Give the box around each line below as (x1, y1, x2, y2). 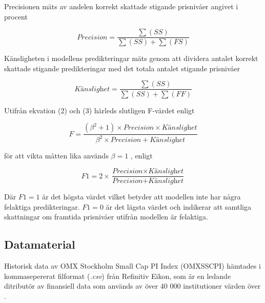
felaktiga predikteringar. (4, 201, 80, 212)
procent (4, 11, 28, 22)
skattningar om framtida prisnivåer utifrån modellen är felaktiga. (4, 211, 208, 222)
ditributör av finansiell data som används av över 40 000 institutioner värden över (4, 280, 261, 291)
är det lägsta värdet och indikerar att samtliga (106, 201, 251, 212)
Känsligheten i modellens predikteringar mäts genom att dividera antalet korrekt (4, 53, 258, 64)
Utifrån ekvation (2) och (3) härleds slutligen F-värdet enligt (4, 105, 195, 115)
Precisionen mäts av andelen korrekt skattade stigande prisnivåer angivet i (4, 1, 238, 11)
